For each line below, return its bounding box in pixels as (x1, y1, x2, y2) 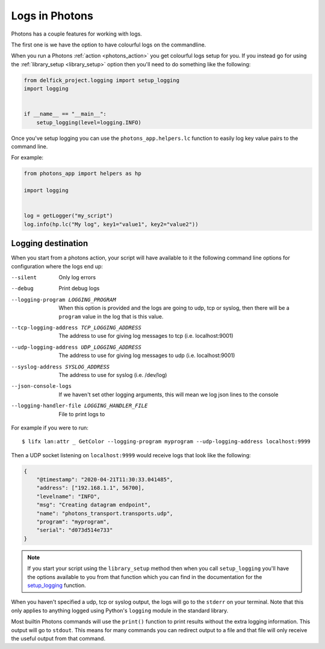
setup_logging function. (27, 581, 87, 589)
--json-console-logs (11, 383, 72, 390)
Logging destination (11, 238, 88, 249)
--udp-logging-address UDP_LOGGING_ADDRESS (11, 344, 141, 350)
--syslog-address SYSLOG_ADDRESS (11, 363, 110, 370)
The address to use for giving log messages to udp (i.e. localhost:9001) (58, 352, 235, 359)
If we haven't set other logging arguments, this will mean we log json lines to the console (58, 391, 279, 398)
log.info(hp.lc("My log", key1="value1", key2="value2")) (23, 221, 199, 227)
